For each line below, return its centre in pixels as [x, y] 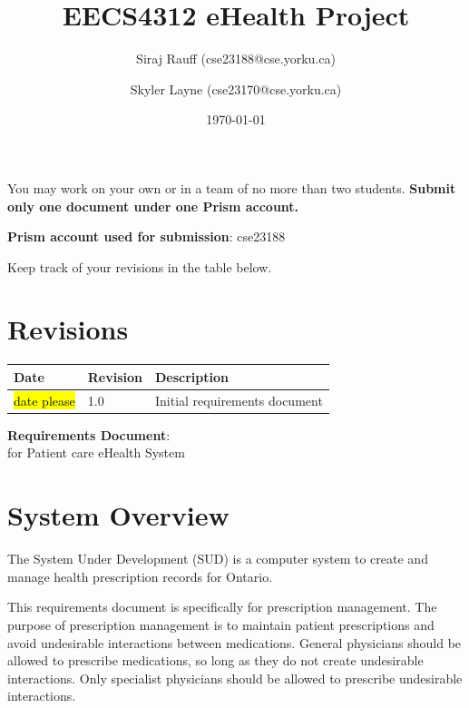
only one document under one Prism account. [153, 206]
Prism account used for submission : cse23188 [147, 236]
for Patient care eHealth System [96, 452]
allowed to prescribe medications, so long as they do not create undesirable [215, 660]
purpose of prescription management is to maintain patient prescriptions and [221, 624]
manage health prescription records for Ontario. [140, 576]
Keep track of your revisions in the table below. [140, 266]
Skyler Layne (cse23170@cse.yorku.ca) [236, 88]
